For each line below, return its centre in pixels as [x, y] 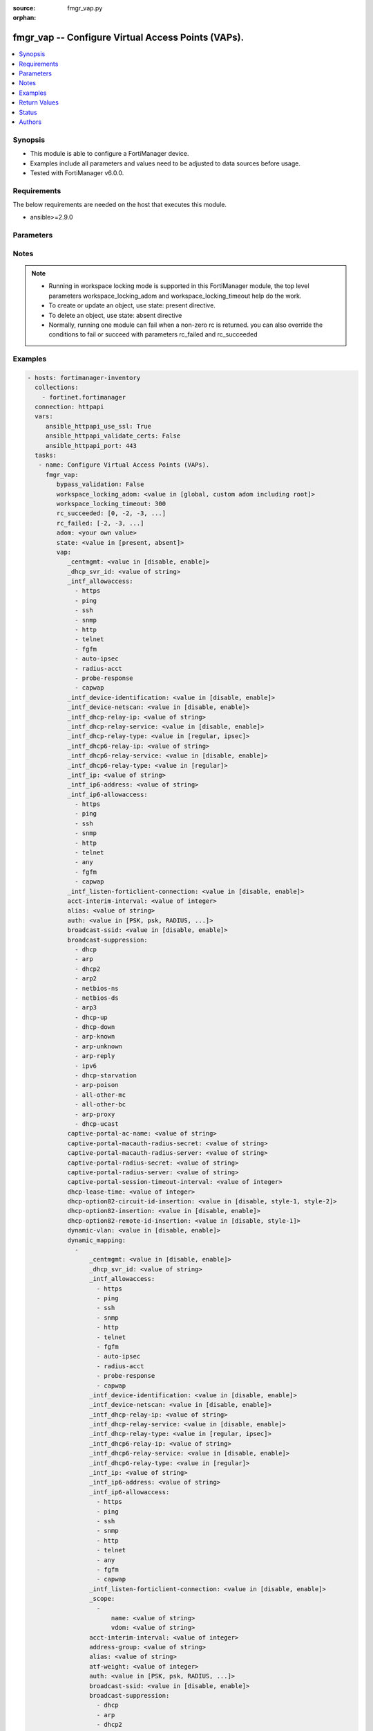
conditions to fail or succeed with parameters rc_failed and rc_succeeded [153, 334]
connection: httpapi [69, 407]
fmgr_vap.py [85, 8]
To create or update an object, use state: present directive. [132, 305]
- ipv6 [86, 1066]
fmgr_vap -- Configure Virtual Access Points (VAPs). [128, 38]
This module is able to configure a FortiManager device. [109, 154]
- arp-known [95, 1037]
